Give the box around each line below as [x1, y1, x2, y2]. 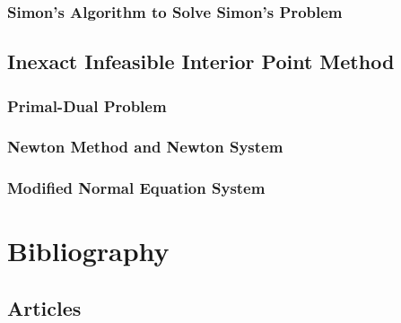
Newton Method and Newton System [7, 135, 283, 158]
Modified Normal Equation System [7, 177, 266, 199]
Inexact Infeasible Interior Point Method [7, 48, 395, 75]
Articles [7, 293, 82, 321]
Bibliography [7, 232, 170, 269]
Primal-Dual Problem [7, 94, 167, 117]
